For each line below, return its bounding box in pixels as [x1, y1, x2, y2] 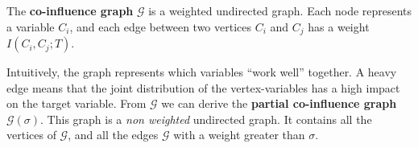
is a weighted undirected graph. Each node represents [148, 2, 412, 18]
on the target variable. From [6, 95, 147, 112]
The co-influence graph [6, 2, 134, 18]
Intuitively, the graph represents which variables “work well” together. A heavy [6, 64, 397, 80]
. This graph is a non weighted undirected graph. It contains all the [40, 110, 372, 127]
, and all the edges [68, 126, 159, 143]
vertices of [6, 126, 56, 143]
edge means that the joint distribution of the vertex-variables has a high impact [6, 79, 400, 96]
